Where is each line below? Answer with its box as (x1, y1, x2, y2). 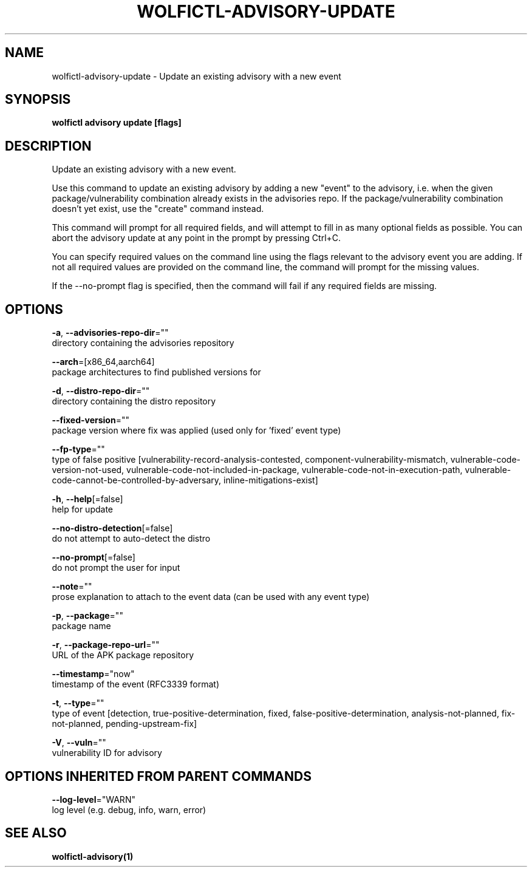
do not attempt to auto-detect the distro (52, 533, 211, 544)
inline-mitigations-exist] (223, 475, 318, 486)
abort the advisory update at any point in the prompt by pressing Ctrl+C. (52, 233, 341, 244)
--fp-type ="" (52, 444, 105, 455)
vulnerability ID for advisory (52, 748, 162, 758)
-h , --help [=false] (52, 494, 123, 505)
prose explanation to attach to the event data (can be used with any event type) (52, 591, 370, 602)
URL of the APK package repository (52, 650, 194, 661)
